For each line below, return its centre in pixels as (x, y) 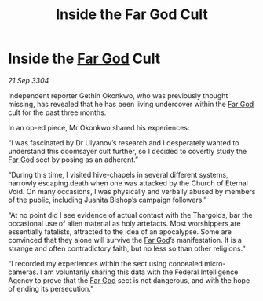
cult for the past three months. (57, 112)
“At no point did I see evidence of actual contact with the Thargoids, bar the (130, 215)
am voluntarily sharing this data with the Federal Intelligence (141, 272)
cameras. (23, 272)
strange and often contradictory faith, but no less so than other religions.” (127, 248)
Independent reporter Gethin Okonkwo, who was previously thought (118, 95)
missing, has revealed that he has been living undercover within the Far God (131, 104)
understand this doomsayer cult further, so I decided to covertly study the (128, 151)
